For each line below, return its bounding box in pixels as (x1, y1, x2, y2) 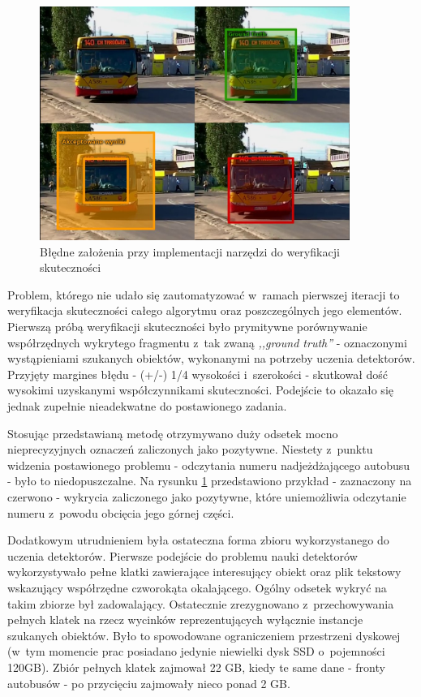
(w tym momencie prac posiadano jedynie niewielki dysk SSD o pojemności (7, 643, 385, 660)
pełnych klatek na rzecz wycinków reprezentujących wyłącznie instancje (7, 611, 363, 628)
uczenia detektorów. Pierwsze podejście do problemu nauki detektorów (7, 547, 358, 564)
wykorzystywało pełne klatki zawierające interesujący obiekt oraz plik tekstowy (7, 563, 402, 580)
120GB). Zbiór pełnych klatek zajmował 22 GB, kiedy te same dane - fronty (7, 658, 385, 675)
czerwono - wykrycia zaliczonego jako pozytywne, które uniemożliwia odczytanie (7, 488, 406, 505)
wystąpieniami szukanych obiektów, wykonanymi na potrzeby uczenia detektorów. (7, 350, 415, 367)
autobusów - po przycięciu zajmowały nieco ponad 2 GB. (7, 674, 290, 691)
